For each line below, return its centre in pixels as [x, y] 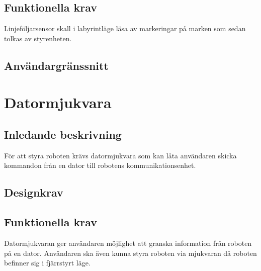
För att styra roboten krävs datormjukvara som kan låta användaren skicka [120, 155]
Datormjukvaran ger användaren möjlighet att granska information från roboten [128, 243]
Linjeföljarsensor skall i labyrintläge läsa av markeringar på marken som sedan [125, 28]
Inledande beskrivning [63, 134]
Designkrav [34, 192]
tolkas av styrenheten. [38, 38]
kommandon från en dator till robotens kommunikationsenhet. [100, 165]
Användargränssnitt [56, 65]
